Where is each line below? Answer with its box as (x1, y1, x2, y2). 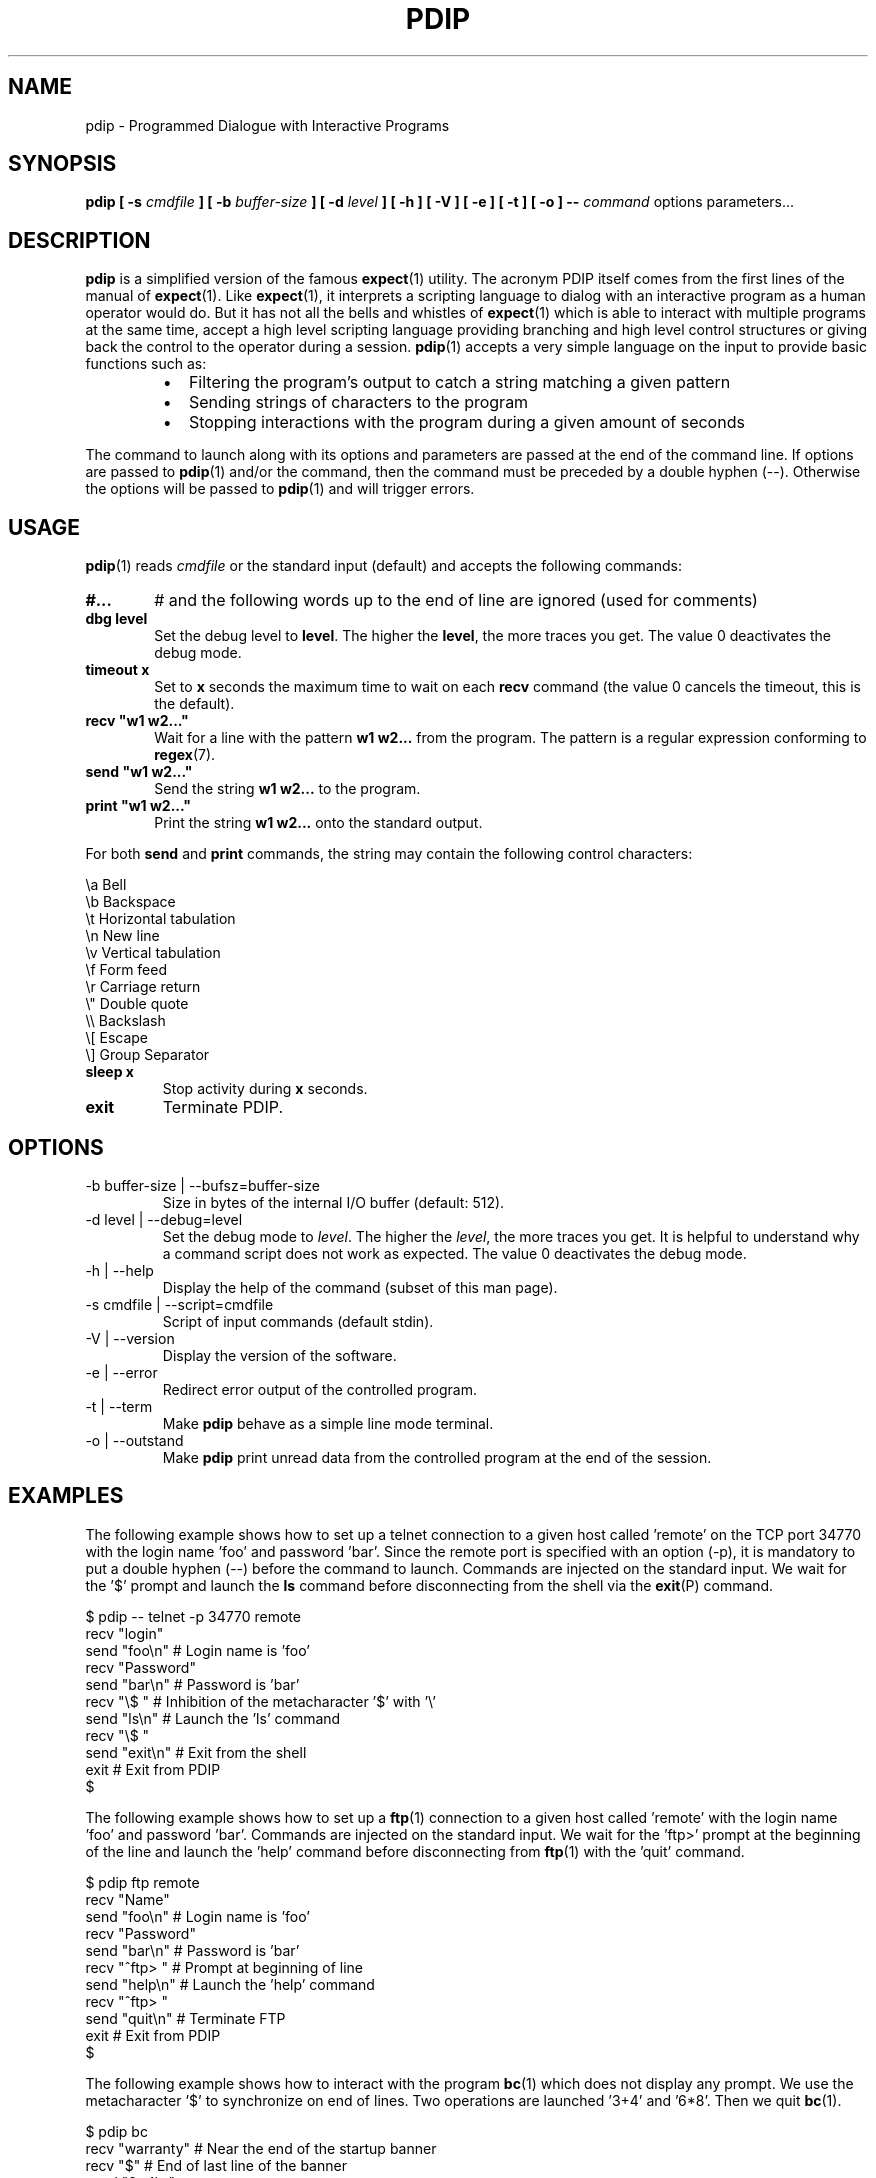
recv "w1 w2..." (85, 712, 189, 730)
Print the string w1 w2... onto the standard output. (154, 814, 483, 832)
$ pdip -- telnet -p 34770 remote (85, 1607, 301, 1625)
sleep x (85, 1063, 134, 1081)
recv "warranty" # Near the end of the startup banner (85, 2139, 437, 2157)
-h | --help (85, 1261, 154, 1279)
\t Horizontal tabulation (85, 910, 236, 928)
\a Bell (85, 876, 127, 894)
